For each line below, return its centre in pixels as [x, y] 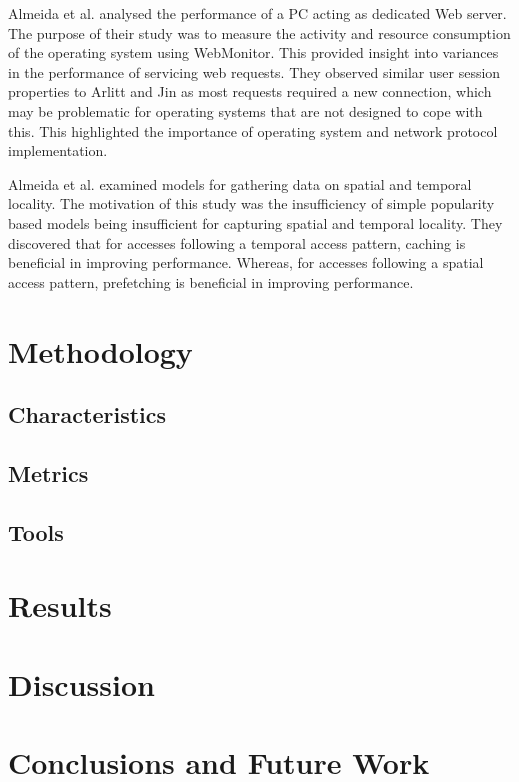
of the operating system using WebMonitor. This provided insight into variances [253, 52]
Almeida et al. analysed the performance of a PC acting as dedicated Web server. [257, 13]
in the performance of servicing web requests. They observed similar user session [254, 71]
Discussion [81, 683]
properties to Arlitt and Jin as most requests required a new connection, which [250, 91]
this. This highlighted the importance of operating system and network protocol [253, 130]
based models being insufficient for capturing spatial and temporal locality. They [255, 222]
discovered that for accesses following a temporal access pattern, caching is [237, 242]
